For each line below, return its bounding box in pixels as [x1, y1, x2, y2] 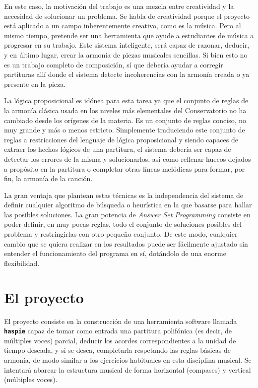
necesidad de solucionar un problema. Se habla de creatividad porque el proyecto [4, 10, 250, 21]
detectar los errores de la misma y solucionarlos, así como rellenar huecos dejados [4, 153, 251, 164]
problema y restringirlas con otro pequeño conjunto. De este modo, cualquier [4, 229, 238, 239]
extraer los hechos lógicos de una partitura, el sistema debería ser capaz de [4, 144, 231, 154]
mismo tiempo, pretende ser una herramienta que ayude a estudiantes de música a [4, 30, 254, 40]
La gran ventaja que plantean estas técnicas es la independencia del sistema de [4, 190, 244, 200]
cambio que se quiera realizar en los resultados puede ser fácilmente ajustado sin [4, 238, 248, 249]
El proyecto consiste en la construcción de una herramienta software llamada [4, 316, 237, 326]
